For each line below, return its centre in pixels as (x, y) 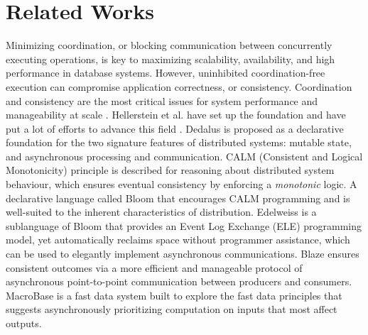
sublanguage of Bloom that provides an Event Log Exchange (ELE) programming (184, 225)
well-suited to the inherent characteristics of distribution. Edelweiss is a (161, 212)
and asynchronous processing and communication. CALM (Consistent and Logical (184, 156)
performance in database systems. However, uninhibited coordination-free (166, 73)
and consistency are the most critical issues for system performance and (162, 100)
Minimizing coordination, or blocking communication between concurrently (169, 45)
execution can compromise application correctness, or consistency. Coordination (179, 86)
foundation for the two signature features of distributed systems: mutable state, (179, 142)
